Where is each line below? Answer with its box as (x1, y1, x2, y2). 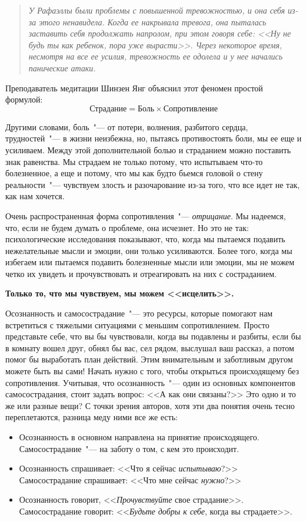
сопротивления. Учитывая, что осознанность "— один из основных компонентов (5, 376, 295, 388)
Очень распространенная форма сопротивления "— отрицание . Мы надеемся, (5, 209, 286, 222)
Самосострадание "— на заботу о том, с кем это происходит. (19, 442, 240, 454)
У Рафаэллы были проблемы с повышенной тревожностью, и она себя (28, 4, 285, 16)
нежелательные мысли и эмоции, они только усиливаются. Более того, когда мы (5, 244, 292, 256)
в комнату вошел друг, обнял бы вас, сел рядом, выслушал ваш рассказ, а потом (5, 341, 294, 354)
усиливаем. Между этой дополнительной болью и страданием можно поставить (5, 143, 291, 156)
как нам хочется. (5, 190, 65, 202)
